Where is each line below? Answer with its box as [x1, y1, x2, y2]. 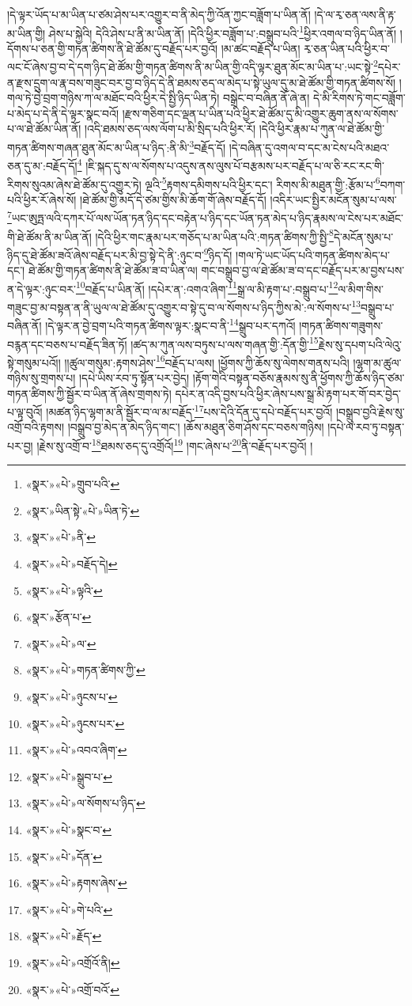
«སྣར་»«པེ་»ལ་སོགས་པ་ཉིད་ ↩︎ [25, 795, 146, 811]
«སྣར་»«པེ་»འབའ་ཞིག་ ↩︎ [25, 742, 127, 758]
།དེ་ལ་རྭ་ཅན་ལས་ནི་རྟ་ [314, 6, 396, 22]
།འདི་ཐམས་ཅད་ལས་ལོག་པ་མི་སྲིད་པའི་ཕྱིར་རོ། [84, 120, 256, 137]
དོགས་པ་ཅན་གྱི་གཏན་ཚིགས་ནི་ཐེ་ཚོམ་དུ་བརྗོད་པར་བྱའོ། [7, 40, 218, 56]
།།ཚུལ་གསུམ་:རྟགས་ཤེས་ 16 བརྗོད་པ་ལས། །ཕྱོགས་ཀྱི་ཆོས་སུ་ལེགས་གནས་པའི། [64, 351, 350, 370]
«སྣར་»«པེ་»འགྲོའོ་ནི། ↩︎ [25, 954, 120, 970]
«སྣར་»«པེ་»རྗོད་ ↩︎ [25, 928, 102, 944]
